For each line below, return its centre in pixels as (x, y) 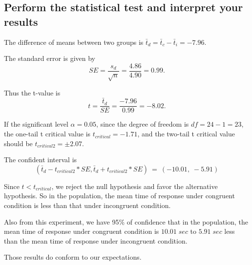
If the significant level (36, 124)
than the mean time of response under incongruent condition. (96, 240)
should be (18, 143)
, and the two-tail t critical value (186, 134)
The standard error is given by (50, 58)
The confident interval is (41, 160)
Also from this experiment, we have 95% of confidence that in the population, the (126, 221)
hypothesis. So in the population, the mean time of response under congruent (119, 196)
